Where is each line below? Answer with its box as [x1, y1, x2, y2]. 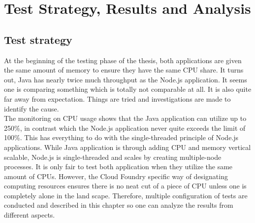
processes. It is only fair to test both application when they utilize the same [4, 161, 233, 172]
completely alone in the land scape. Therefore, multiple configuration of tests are [4, 190, 248, 200]
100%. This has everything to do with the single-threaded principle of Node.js [4, 132, 239, 143]
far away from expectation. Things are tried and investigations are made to [4, 93, 231, 104]
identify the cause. [4, 103, 59, 113]
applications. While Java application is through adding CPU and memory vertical [4, 142, 251, 152]
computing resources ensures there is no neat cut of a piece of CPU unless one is [4, 181, 247, 191]
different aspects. [4, 210, 55, 220]
